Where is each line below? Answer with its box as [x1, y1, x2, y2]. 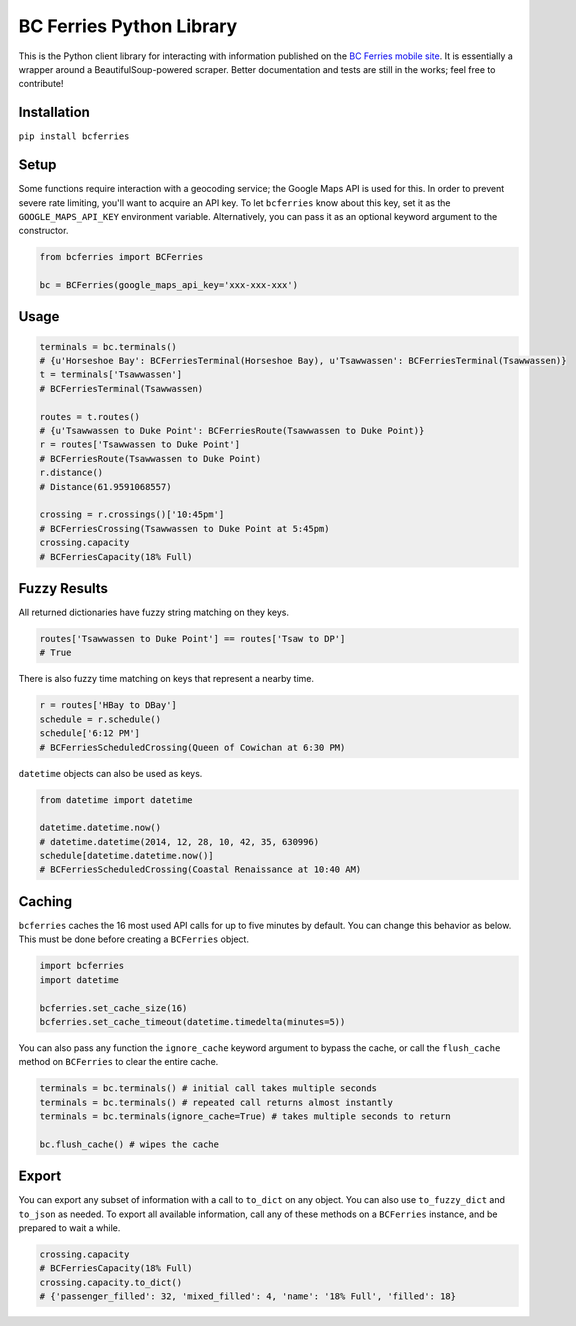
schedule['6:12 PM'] [39, 728, 140, 739]
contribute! [18, 78, 64, 90]
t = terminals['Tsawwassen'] [39, 369, 183, 380]
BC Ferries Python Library [18, 15, 238, 37]
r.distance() [39, 467, 104, 479]
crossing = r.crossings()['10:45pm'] [39, 509, 225, 520]
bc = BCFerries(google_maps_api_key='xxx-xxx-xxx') [39, 280, 299, 291]
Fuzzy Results [18, 580, 109, 597]
